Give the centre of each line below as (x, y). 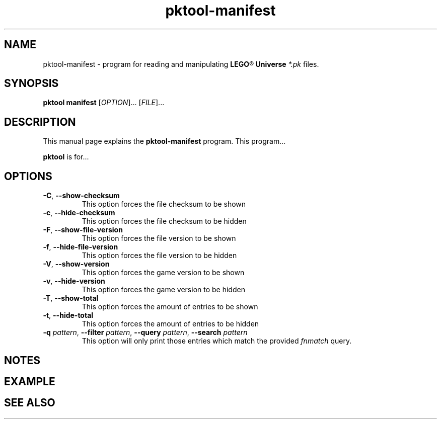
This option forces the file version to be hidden (159, 256)
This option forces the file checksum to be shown (164, 204)
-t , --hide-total (68, 315)
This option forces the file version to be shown (159, 238)
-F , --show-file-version (83, 230)
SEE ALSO (30, 403)
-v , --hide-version (74, 281)
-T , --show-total (71, 298)
